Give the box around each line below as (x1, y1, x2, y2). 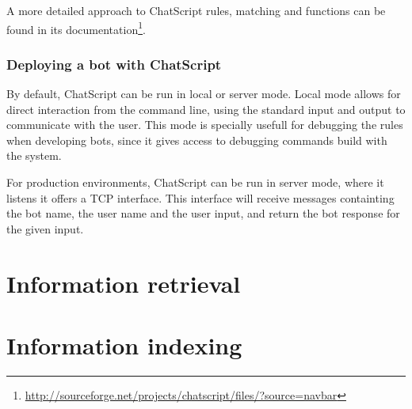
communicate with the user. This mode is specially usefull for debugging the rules (6, 116, 403, 133)
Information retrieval (6, 267, 241, 299)
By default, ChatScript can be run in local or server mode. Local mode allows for (6, 85, 401, 102)
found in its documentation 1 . (6, 18, 146, 37)
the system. (6, 147, 62, 164)
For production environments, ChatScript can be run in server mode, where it (6, 174, 384, 191)
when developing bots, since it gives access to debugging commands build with (6, 131, 387, 148)
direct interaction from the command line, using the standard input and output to (6, 100, 406, 117)
